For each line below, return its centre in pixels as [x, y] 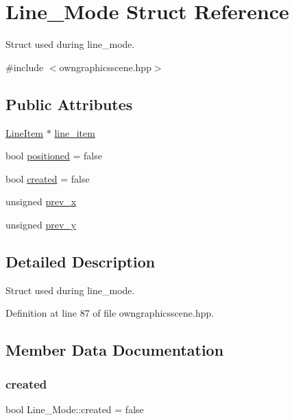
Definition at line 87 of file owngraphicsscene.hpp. [110, 313]
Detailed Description [81, 261]
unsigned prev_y [41, 224]
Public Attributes [69, 104]
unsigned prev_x [41, 201]
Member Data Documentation [115, 350]
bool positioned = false [54, 156]
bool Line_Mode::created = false [75, 409]
